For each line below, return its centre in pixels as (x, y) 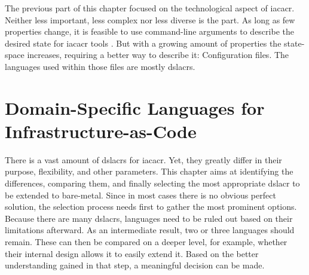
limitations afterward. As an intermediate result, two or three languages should (150, 230)
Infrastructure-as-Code (101, 131)
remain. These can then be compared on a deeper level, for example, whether (146, 242)
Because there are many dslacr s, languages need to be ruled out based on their (149, 218)
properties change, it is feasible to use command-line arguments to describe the (149, 31)
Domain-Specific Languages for (135, 107)
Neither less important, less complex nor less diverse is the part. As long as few (150, 19)
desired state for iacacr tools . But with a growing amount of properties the (143, 43)
